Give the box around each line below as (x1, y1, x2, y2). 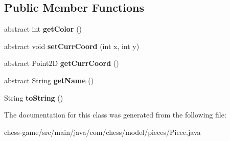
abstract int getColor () (4, 24, 82, 34)
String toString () (4, 92, 63, 103)
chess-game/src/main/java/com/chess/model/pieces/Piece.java (4, 126, 201, 137)
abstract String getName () (4, 75, 94, 85)
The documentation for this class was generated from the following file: (4, 109, 226, 120)
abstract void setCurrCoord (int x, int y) (4, 40, 140, 51)
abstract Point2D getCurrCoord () (4, 58, 119, 68)
